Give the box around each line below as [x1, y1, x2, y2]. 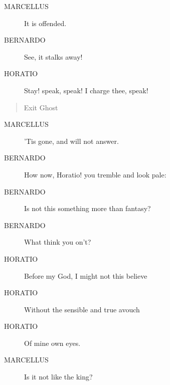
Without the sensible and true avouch [24, 304, 140, 314]
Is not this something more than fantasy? [24, 203, 151, 214]
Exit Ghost [24, 102, 58, 112]
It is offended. [24, 18, 67, 28]
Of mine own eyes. [24, 337, 81, 348]
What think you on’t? [24, 237, 91, 247]
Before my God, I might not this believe [24, 270, 147, 281]
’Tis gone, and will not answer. [24, 135, 119, 146]
